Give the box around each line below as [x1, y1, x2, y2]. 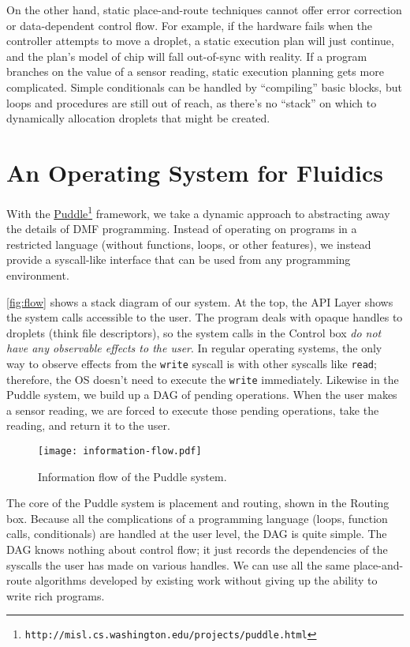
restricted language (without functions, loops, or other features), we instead [6, 235, 371, 252]
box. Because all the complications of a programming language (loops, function [6, 510, 388, 526]
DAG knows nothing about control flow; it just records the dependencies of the [6, 541, 388, 557]
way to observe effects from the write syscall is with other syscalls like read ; [6, 355, 377, 371]
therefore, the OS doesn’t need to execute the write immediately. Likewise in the [6, 371, 399, 387]
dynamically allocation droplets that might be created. [6, 110, 270, 126]
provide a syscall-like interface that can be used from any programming [6, 251, 351, 268]
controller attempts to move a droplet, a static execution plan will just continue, [6, 32, 394, 49]
